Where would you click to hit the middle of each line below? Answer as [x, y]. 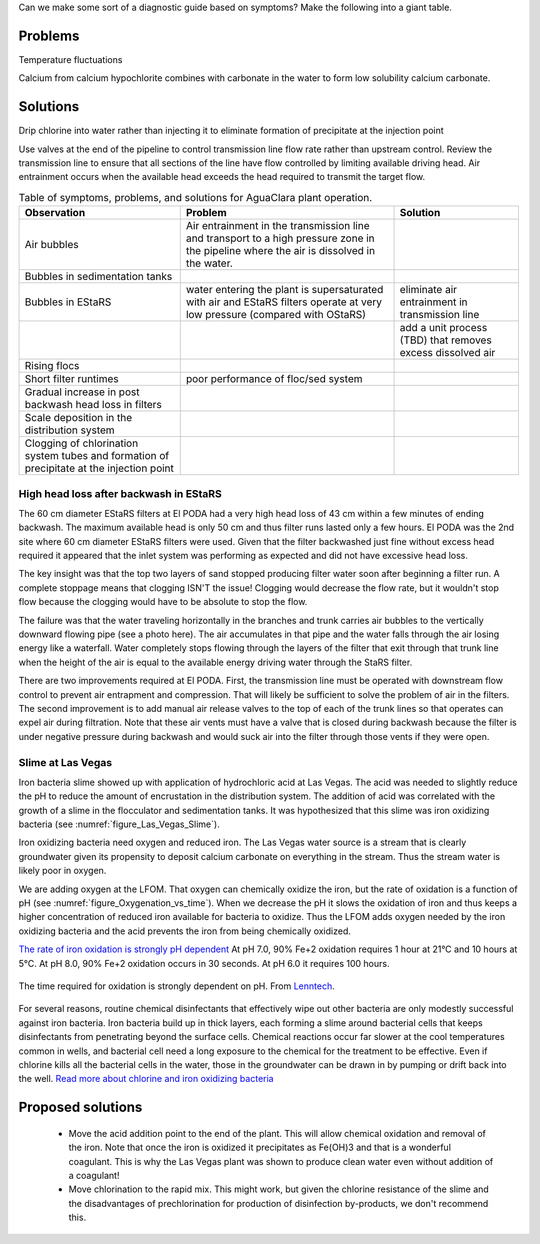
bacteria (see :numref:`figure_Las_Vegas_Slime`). [119, 824]
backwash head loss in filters [93, 405]
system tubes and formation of [97, 456]
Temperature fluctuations [70, 59]
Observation [55, 213]
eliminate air [428, 290]
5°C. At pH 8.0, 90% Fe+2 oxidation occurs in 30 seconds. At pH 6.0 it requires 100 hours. [204, 963]
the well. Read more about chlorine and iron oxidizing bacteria [146, 1079]
